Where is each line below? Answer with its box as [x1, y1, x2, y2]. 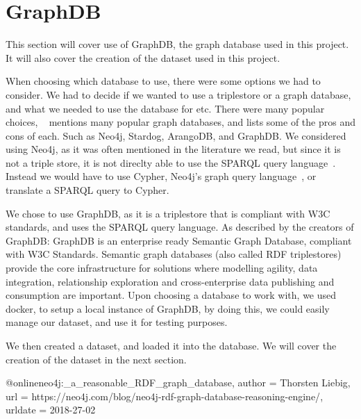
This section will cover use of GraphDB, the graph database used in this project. [6, 37, 349, 51]
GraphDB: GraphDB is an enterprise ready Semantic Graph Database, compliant [6, 233, 352, 247]
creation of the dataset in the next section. [6, 352, 187, 366]
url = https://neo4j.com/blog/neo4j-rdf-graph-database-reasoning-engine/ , [6, 388, 324, 403]
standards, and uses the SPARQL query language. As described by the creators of [6, 220, 354, 234]
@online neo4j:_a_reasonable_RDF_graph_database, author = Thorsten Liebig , [6, 375, 351, 390]
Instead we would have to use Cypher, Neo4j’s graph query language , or [6, 169, 317, 183]
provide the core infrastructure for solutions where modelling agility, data [6, 261, 318, 275]
